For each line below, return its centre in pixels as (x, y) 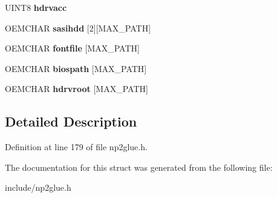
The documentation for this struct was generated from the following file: (139, 167)
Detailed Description (71, 121)
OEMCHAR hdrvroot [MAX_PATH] (77, 89)
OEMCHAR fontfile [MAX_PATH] (72, 48)
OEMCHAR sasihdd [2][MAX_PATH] (78, 28)
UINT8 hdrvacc (36, 7)
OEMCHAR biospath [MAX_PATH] (76, 68)
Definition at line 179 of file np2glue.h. (76, 147)
